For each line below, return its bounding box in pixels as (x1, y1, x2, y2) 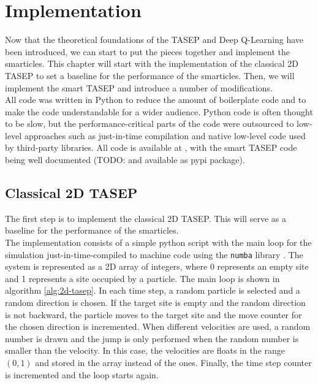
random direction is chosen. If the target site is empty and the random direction (5, 296, 306, 309)
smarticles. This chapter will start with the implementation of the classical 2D (5, 57, 299, 70)
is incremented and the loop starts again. (5, 368, 159, 381)
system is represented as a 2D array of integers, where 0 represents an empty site (5, 260, 309, 273)
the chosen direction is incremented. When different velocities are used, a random (5, 320, 311, 333)
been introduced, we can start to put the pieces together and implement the (5, 45, 290, 58)
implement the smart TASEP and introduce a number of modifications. (5, 81, 273, 94)
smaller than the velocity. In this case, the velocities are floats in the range (5, 344, 286, 357)
